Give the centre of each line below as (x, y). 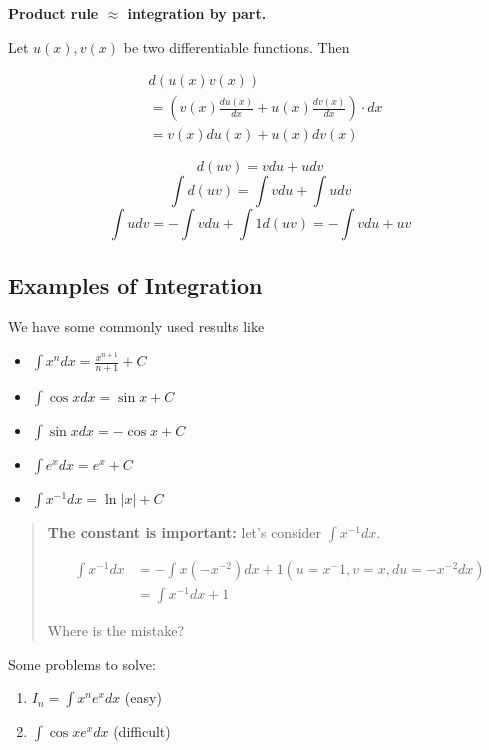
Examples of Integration (135, 284)
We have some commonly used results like (136, 326)
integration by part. (197, 13)
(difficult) (142, 731)
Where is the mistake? (116, 630)
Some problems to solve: (82, 663)
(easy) (143, 697)
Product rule (53, 13)
